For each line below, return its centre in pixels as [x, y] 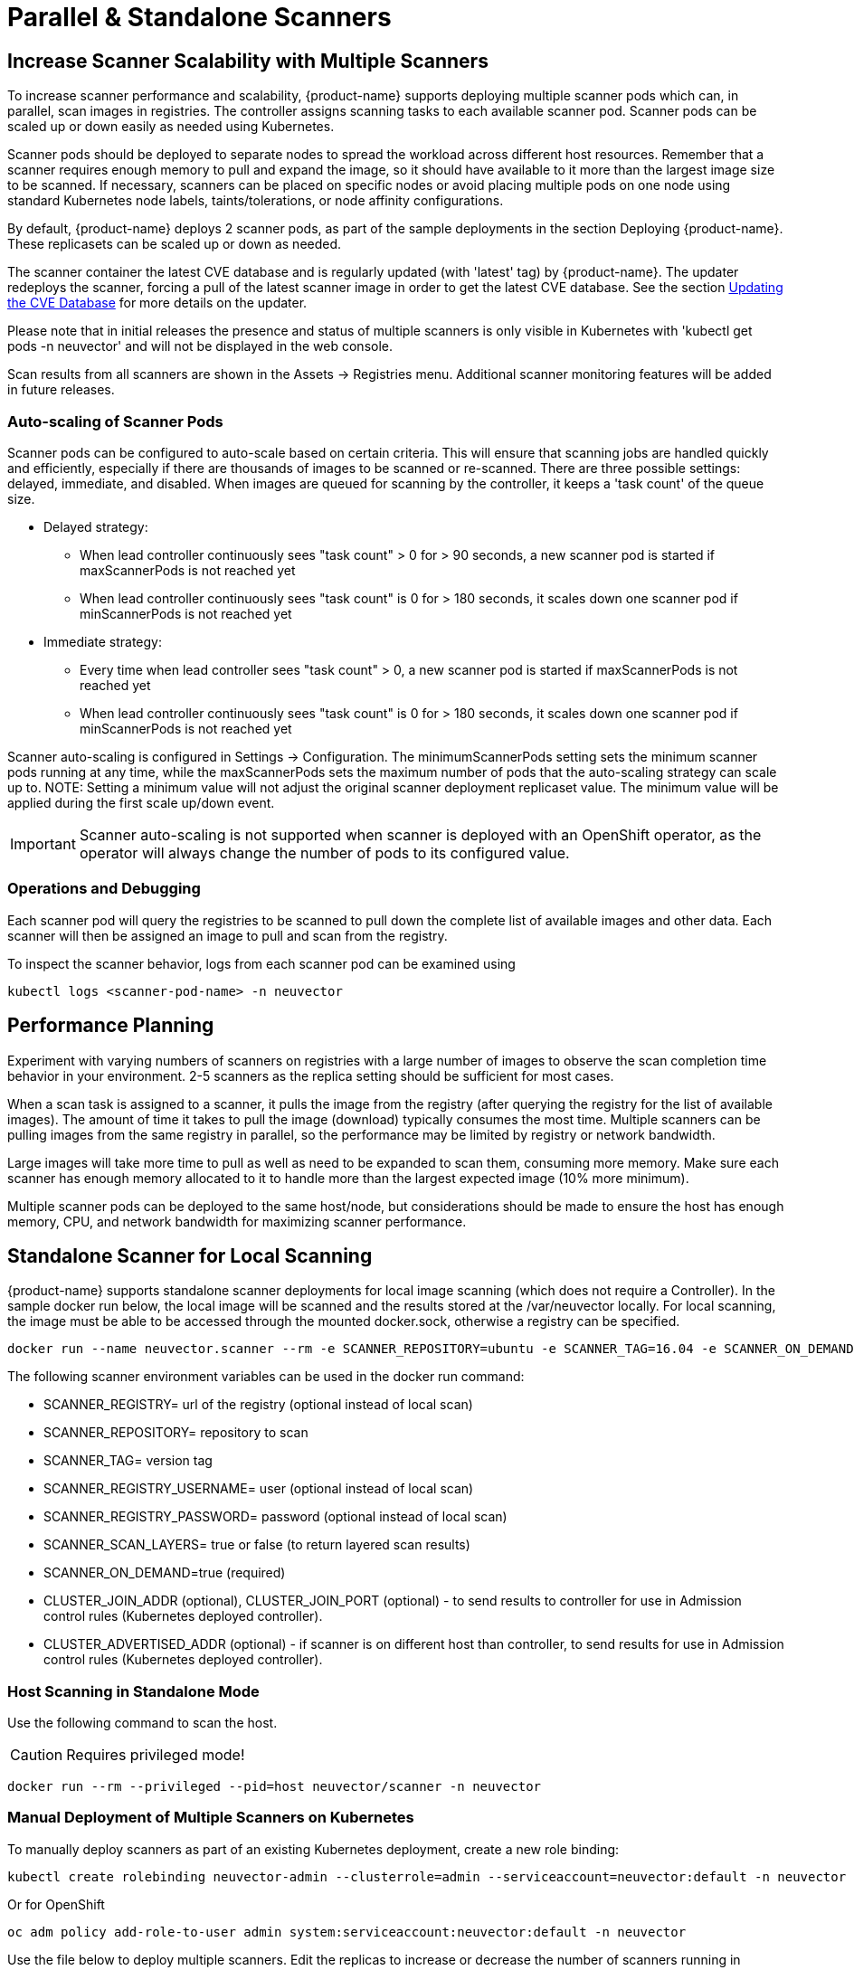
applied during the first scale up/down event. [141, 802]
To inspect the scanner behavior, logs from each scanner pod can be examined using [261, 963]
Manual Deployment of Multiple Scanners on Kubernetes [211, 1818]
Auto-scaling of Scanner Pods [115, 421]
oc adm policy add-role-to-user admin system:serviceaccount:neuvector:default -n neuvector [347, 1932]
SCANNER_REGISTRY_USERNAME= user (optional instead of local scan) [259, 1489]
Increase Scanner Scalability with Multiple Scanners [248, 61]
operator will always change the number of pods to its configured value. [324, 852]
